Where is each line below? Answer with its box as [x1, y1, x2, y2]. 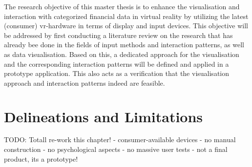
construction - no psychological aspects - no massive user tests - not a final [4, 144, 228, 154]
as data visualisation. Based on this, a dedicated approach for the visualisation [4, 49, 239, 59]
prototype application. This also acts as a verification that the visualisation [4, 68, 230, 78]
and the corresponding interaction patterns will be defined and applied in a [4, 58, 229, 69]
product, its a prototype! [4, 153, 78, 164]
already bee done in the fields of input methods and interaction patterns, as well [4, 39, 244, 50]
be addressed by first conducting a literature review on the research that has [4, 30, 233, 40]
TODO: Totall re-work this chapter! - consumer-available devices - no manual [4, 134, 236, 145]
